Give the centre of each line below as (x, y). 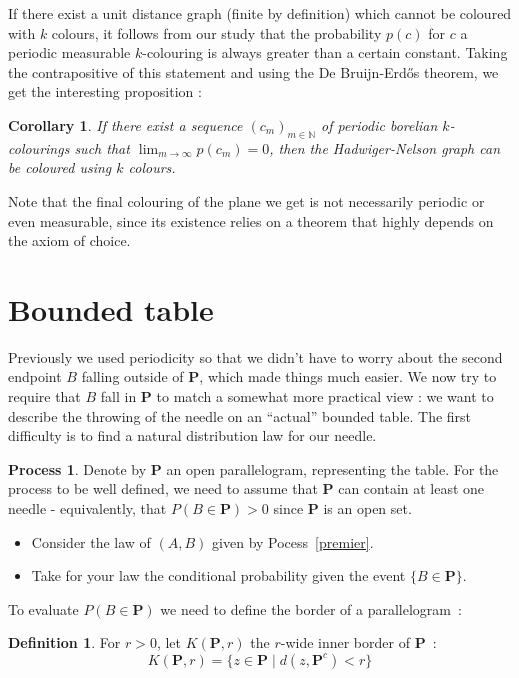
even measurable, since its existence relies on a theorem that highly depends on (251, 220)
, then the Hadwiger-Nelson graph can (385, 147)
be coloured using (60, 167)
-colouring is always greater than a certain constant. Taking (325, 52)
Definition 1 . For (64, 642)
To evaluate (43, 608)
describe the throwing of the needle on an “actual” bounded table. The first (240, 415)
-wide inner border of (345, 642)
